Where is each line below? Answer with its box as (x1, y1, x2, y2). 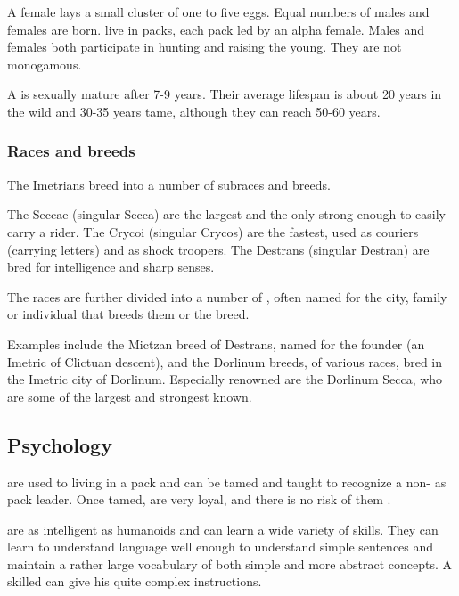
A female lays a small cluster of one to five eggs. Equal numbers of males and (7, 3, 430, 20)
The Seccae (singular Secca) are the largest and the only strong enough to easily (7, 205, 446, 224)
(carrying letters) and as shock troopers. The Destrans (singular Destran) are (7, 240, 430, 258)
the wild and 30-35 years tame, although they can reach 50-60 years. (7, 102, 381, 120)
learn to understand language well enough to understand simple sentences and (7, 537, 434, 556)
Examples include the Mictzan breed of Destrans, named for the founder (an (7, 334, 425, 353)
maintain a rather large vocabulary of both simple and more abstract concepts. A (7, 554, 453, 573)
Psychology (7, 430, 112, 458)
